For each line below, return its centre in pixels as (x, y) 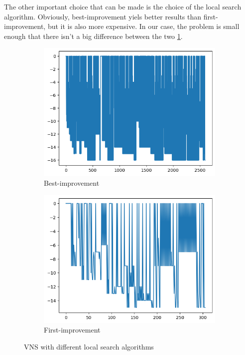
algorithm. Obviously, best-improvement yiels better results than (103, 16)
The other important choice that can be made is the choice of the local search (123, 6)
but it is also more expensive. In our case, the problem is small (143, 26)
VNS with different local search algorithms (89, 346)
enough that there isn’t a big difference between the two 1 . (93, 36)
